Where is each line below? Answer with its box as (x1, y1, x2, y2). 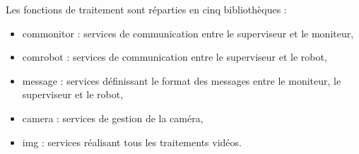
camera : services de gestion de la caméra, (22, 110, 204, 125)
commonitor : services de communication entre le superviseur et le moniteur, (22, 25, 354, 40)
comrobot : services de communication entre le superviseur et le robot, (22, 49, 327, 64)
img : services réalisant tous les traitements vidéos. (22, 134, 242, 149)
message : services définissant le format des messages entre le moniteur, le (22, 73, 341, 88)
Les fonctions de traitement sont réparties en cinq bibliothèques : (6, 2, 287, 16)
